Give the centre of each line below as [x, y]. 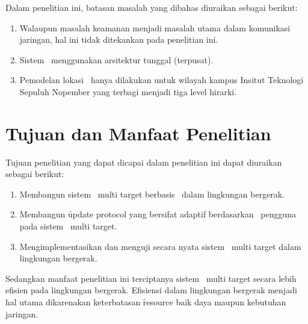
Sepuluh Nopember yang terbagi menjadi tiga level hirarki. [128, 91]
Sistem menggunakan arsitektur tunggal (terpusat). [116, 59]
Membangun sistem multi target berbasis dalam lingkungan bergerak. [152, 194]
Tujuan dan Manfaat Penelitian [138, 133]
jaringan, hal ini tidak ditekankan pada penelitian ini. [119, 39]
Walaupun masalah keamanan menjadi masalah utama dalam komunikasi [155, 27]
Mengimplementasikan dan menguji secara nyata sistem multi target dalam [160, 246]
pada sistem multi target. [68, 226]
